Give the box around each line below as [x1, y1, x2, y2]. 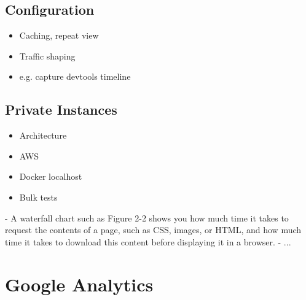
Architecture [19, 129, 67, 142]
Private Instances [5, 100, 117, 119]
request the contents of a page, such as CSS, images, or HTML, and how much [5, 223, 302, 236]
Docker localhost [19, 170, 82, 183]
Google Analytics [5, 271, 154, 296]
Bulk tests [19, 190, 58, 203]
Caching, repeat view [19, 29, 99, 42]
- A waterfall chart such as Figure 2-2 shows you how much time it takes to [5, 211, 289, 224]
